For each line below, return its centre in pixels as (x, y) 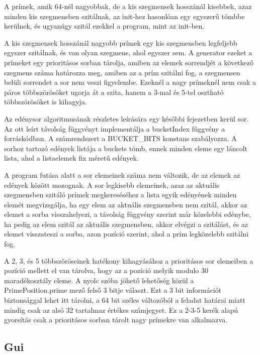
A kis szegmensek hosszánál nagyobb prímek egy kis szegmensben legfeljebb (121, 42)
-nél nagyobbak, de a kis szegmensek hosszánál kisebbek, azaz (157, 6)
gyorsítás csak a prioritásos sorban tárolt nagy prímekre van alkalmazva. (116, 320)
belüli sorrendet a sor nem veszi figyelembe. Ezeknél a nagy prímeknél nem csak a (130, 82)
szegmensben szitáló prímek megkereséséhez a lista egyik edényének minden (120, 195)
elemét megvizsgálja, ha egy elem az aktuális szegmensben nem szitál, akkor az (126, 204)
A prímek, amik (28, 6)
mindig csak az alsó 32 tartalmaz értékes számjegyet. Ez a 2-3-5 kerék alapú (121, 310)
